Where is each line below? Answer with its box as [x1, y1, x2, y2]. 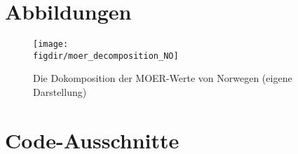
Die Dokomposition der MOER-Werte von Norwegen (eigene [33, 71, 292, 85]
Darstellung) [33, 85, 87, 99]
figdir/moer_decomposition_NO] [33, 50, 179, 61]
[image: [33, 39, 69, 50]
